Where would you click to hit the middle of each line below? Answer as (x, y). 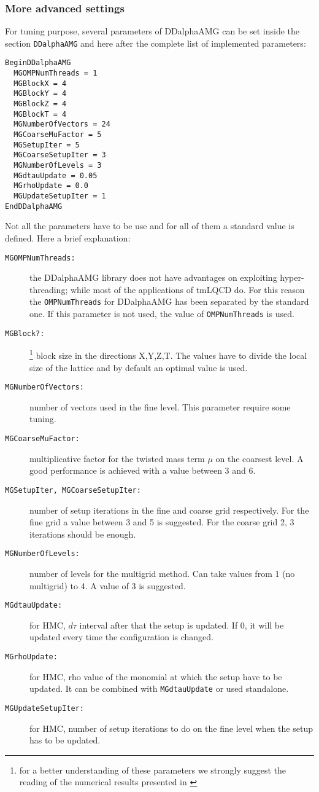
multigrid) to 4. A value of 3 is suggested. (108, 585)
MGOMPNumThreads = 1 (56, 73)
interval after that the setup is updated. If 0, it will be (182, 625)
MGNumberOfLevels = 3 (58, 166)
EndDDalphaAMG (34, 206)
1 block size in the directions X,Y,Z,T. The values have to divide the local (168, 354)
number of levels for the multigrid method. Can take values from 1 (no (162, 573)
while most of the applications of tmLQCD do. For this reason (187, 289)
